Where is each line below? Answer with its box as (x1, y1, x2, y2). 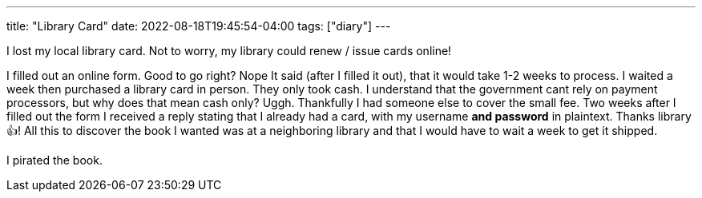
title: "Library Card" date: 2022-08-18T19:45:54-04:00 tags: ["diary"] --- (6, 19, 391, 33)
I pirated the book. (6, 153, 103, 167)
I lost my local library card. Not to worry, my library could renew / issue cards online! (6, 44, 452, 57)
